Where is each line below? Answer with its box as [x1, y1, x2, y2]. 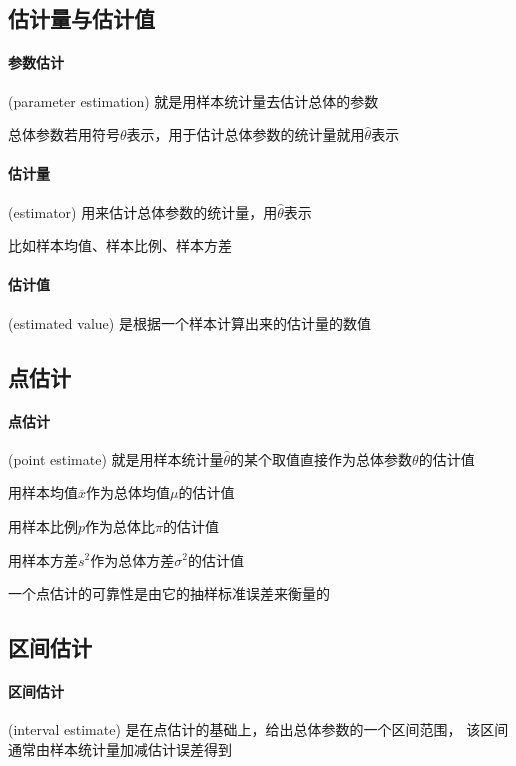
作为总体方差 [90, 549, 175, 570]
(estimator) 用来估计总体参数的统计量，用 [8, 201, 278, 222]
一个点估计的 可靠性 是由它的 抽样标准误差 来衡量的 [8, 583, 330, 604]
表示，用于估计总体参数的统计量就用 [126, 124, 365, 145]
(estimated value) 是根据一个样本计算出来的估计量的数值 [8, 312, 371, 333]
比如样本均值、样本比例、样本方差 [8, 235, 232, 256]
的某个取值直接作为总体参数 [230, 448, 413, 469]
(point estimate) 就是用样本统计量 [8, 448, 224, 469]
